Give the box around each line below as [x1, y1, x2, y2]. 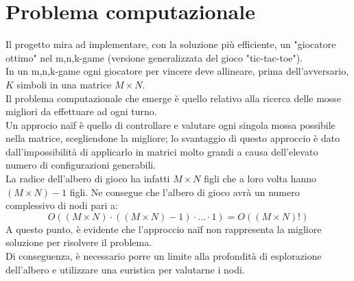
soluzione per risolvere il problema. [5, 235, 152, 249]
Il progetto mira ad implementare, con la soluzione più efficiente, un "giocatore [5, 37, 336, 51]
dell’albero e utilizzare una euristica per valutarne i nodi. [5, 262, 245, 276]
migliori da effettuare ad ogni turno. [5, 104, 157, 119]
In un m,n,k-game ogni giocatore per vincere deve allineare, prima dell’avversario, [5, 64, 349, 78]
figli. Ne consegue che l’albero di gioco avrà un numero [69, 184, 300, 199]
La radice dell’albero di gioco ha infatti [5, 171, 170, 186]
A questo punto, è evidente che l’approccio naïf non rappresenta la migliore [5, 221, 322, 236]
